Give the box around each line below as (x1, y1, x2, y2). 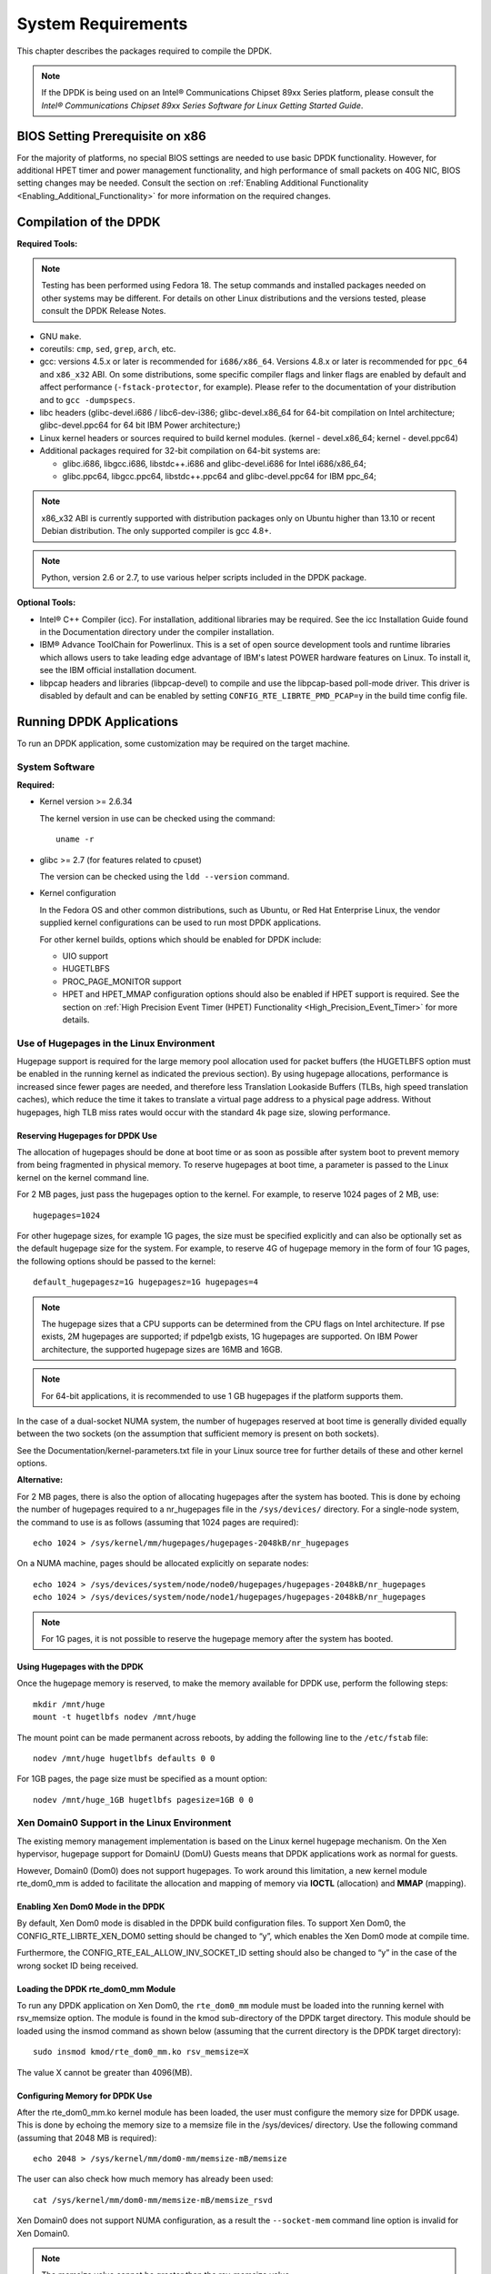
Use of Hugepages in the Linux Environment (16, 1037, 215, 1050)
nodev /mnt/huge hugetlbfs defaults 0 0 (33, 1753, 215, 1764)
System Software (16, 760, 95, 773)
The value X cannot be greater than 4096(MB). (16, 2067, 193, 2078)
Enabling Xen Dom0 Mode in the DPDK (16, 1901, 165, 1912)
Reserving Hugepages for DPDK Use (16, 1130, 158, 1141)
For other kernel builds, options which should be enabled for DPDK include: (39, 933, 322, 945)
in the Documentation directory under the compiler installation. (39, 627, 275, 638)
